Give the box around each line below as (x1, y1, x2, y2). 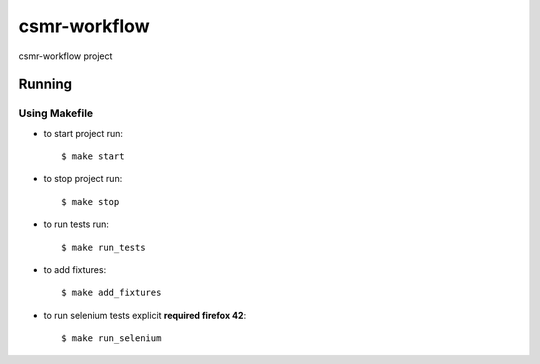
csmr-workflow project (18, 50, 113, 62)
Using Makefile (18, 106, 94, 120)
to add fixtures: (43, 264, 107, 276)
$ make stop (61, 196, 120, 207)
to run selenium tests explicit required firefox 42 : (43, 309, 247, 321)
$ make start (61, 151, 125, 162)
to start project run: (43, 127, 124, 139)
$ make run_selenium (61, 333, 162, 344)
